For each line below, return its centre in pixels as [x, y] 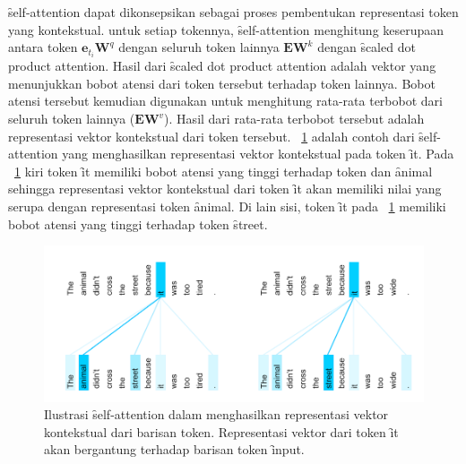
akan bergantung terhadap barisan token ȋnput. [174, 449]
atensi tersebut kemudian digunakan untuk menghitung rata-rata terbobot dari [225, 101]
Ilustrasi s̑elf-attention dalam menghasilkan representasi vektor [216, 414]
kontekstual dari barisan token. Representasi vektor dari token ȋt [221, 431]
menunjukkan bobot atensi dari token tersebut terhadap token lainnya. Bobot [222, 83]
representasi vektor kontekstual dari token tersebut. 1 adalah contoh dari [211, 136]
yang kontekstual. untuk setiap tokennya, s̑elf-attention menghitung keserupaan [226, 29]
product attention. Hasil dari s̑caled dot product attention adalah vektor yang [222, 66]
